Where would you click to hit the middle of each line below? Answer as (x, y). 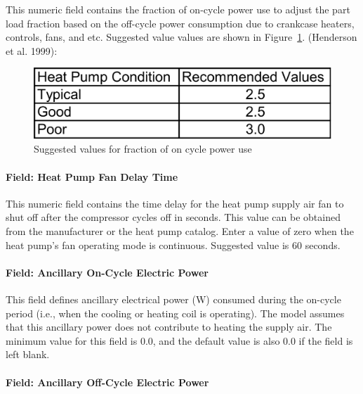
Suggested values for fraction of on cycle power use (143, 149)
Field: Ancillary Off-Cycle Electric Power (107, 382)
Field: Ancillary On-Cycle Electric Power (107, 272)
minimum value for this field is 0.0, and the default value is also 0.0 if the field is (179, 340)
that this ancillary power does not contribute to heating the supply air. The (169, 327)
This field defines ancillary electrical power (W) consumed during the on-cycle (173, 299)
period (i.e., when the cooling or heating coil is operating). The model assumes (175, 313)
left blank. (28, 354)
